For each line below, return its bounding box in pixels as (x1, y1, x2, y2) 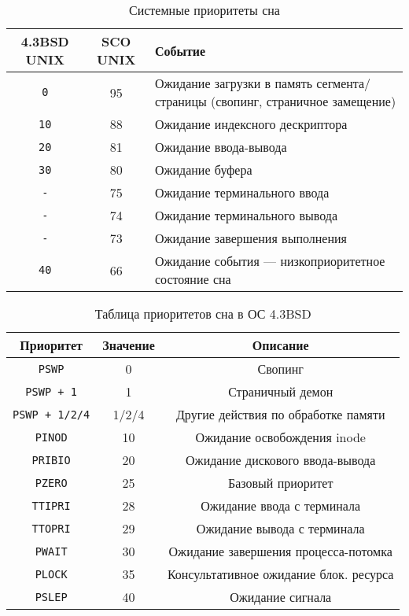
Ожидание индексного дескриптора (154, 115, 348, 133)
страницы (154, 92, 207, 110)
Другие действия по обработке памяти (175, 405, 385, 423)
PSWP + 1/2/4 (13, 408, 90, 421)
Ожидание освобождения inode (195, 428, 366, 446)
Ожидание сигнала (230, 588, 332, 606)
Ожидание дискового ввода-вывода (186, 451, 376, 469)
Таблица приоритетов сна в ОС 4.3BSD (94, 304, 311, 323)
